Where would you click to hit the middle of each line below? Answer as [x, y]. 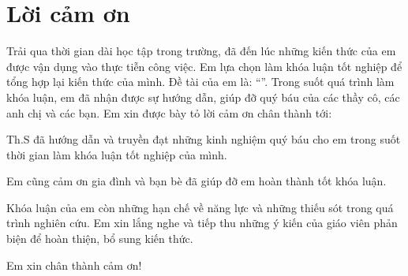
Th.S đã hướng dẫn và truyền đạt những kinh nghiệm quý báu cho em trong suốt [204, 139]
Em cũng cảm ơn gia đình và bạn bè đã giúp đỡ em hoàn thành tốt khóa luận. [197, 181]
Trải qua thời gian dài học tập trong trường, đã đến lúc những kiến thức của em [201, 51]
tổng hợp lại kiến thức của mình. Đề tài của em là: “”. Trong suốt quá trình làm [200, 82]
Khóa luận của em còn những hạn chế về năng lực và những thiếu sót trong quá [200, 207]
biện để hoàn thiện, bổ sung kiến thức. [100, 239]
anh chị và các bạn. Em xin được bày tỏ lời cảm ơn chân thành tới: [169, 112]
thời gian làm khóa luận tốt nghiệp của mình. [117, 154]
